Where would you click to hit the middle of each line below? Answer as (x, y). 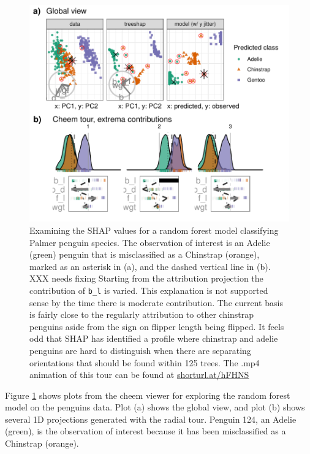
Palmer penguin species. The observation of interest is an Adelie (150, 242)
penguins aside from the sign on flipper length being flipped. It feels (157, 326)
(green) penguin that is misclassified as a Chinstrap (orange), (145, 254)
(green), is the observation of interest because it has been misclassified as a (146, 431)
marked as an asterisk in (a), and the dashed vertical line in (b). (150, 266)
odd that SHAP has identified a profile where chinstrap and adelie (154, 338)
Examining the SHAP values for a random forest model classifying (154, 230)
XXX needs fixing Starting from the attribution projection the (146, 278)
